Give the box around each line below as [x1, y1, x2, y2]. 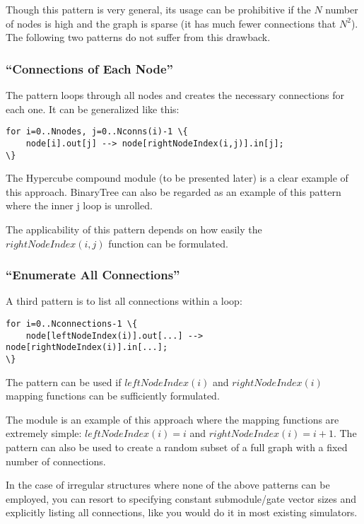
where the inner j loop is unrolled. [6, 198, 153, 213]
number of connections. [6, 453, 106, 468]
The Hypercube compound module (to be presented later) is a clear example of [6, 170, 348, 185]
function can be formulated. [108, 235, 228, 250]
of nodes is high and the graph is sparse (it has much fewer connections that [6, 16, 336, 30]
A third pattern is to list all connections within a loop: [6, 293, 242, 308]
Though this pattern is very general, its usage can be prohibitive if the [6, 2, 311, 16]
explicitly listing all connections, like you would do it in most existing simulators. [6, 505, 358, 520]
